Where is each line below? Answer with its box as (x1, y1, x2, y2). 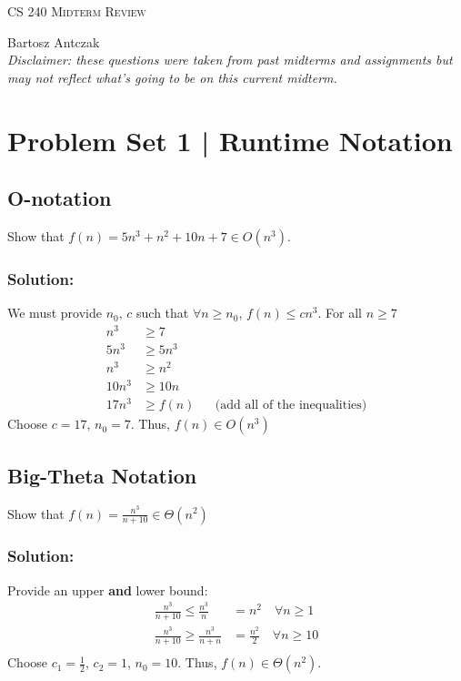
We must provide (7, 303, 102, 322)
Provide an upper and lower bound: (7, 580, 208, 599)
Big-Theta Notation (7, 461, 197, 489)
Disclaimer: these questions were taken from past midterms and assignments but (7, 50, 453, 69)
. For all (317, 303, 362, 322)
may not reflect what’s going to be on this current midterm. (7, 67, 337, 86)
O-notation (7, 184, 112, 212)
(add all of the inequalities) (215, 399, 367, 412)
